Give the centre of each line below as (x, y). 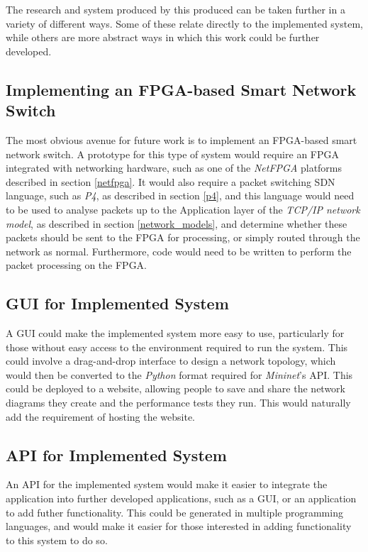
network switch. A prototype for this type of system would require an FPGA (172, 154)
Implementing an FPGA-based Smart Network (181, 89)
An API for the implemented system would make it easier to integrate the (167, 484)
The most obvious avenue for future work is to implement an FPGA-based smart (182, 139)
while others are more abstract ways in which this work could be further (163, 37)
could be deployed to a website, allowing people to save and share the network (175, 388)
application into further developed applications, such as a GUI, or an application (181, 498)
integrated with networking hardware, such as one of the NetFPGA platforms (174, 168)
